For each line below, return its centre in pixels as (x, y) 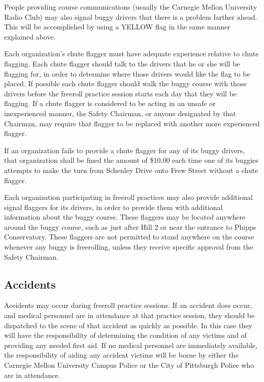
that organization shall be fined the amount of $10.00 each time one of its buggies (131, 160)
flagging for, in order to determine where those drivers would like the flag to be (127, 73)
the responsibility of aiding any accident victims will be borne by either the (121, 355)
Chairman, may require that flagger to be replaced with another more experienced (132, 123)
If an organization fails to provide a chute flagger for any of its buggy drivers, (125, 150)
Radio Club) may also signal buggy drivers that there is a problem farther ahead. (131, 16)
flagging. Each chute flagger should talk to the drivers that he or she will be (122, 63)
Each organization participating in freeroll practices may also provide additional (128, 197)
